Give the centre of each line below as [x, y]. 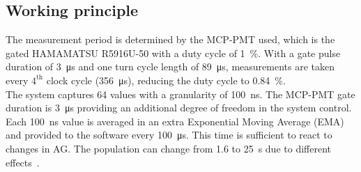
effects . [23, 162]
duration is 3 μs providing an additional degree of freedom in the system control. [179, 108]
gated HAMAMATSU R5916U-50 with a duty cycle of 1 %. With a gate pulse [173, 53]
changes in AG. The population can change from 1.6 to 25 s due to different [168, 148]
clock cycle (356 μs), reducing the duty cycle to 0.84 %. [166, 80]
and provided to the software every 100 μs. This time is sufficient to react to [169, 135]
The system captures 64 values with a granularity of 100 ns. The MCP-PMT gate [180, 94]
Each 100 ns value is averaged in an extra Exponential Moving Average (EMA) [175, 121]
